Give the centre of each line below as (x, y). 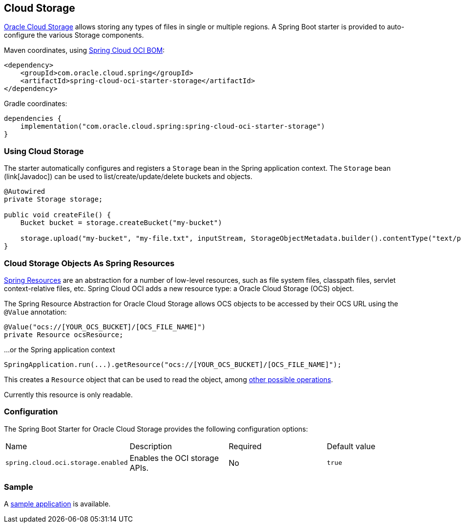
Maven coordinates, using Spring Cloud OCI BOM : (84, 50)
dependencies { (33, 119)
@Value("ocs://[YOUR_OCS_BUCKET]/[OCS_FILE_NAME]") (105, 327)
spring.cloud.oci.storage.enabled (67, 463)
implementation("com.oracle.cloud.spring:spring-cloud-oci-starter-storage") (173, 126)
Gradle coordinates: (36, 104)
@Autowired (25, 192)
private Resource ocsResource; (64, 334)
